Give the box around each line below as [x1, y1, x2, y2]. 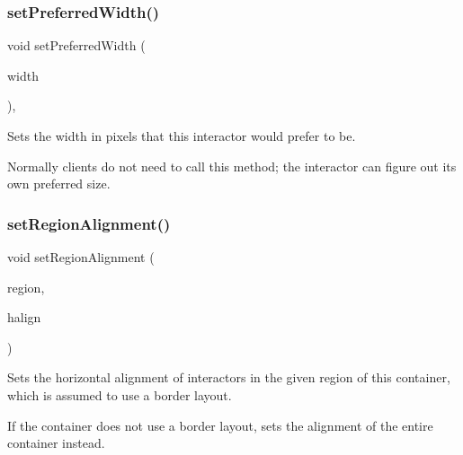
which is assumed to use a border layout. [7, 385, 232, 404]
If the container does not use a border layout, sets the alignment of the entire [7, 416, 433, 434]
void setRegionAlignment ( [7, 248, 155, 266]
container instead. [7, 433, 105, 452]
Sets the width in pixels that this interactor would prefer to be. [7, 127, 356, 144]
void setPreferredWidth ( [7, 36, 146, 55]
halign [7, 308, 41, 327]
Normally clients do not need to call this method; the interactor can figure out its [7, 156, 457, 175]
